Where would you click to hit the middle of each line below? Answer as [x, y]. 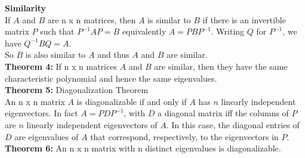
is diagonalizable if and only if [132, 101]
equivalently [144, 31]
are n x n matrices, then [92, 19]
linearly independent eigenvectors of [92, 124]
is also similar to [56, 55]
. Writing [228, 31]
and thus [113, 55]
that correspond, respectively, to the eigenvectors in [184, 136]
